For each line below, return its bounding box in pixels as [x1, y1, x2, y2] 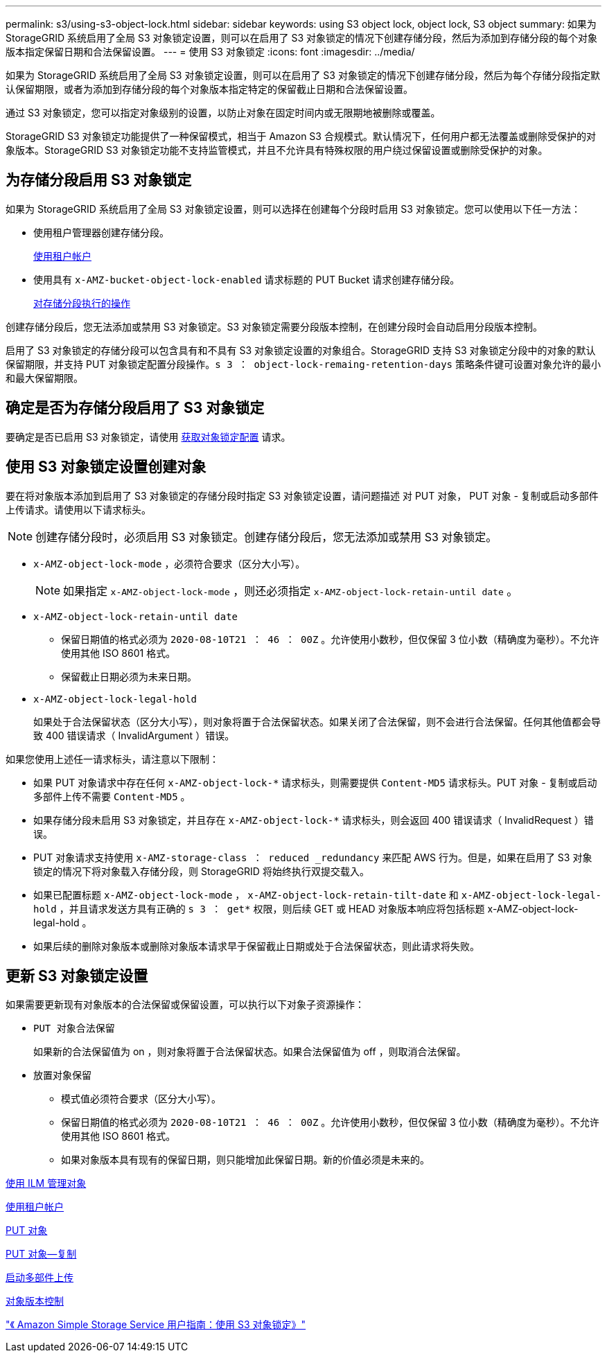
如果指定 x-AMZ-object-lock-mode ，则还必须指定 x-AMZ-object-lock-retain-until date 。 [63, 583, 518, 598]
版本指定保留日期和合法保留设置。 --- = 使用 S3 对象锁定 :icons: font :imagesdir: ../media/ [6, 46, 415, 58]
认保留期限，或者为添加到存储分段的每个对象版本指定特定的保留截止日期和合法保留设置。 [6, 83, 413, 95]
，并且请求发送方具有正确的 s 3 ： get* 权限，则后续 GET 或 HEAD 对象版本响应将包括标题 [59, 902, 485, 915]
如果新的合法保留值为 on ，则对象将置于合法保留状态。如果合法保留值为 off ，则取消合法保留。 [33, 1046, 466, 1058]
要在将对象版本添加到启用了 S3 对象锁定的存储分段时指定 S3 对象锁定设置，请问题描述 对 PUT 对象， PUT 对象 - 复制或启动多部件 [6, 489, 599, 502]
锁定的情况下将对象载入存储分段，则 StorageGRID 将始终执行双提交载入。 [33, 865, 369, 877]
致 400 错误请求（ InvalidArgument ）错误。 [33, 729, 235, 741]
